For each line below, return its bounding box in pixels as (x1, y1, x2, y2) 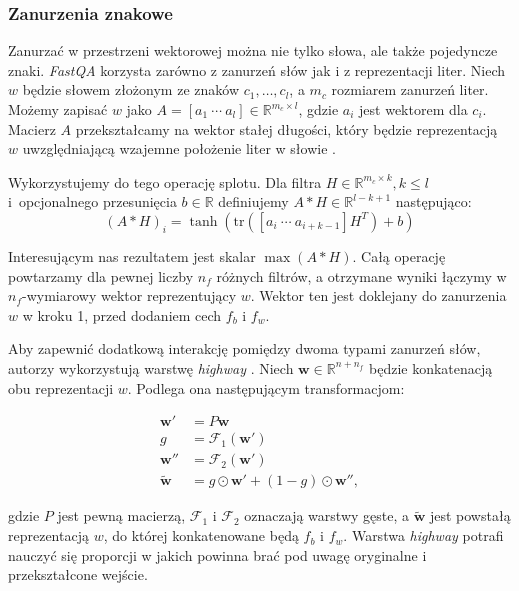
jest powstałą (429, 505, 511, 526)
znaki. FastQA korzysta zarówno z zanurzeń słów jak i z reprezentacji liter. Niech (8, 59, 506, 80)
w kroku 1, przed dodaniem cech (22, 304, 222, 325)
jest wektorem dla (359, 99, 468, 119)
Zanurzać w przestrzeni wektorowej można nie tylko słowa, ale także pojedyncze (8, 40, 498, 61)
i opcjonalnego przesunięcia (8, 191, 177, 212)
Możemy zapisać (8, 99, 108, 119)
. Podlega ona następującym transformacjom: (127, 377, 405, 398)
